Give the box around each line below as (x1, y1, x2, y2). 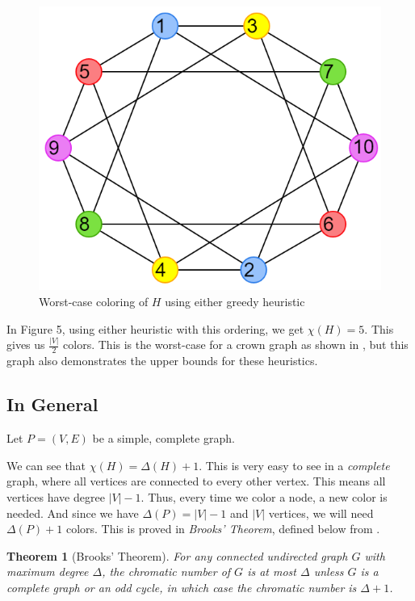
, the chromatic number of (102, 563, 231, 580)
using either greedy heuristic (165, 293, 305, 310)
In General (6, 392, 99, 417)
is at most (247, 563, 296, 580)
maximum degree (6, 563, 89, 580)
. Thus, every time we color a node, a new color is (140, 488, 388, 505)
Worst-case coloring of (39, 293, 149, 310)
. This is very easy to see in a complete (199, 456, 390, 473)
